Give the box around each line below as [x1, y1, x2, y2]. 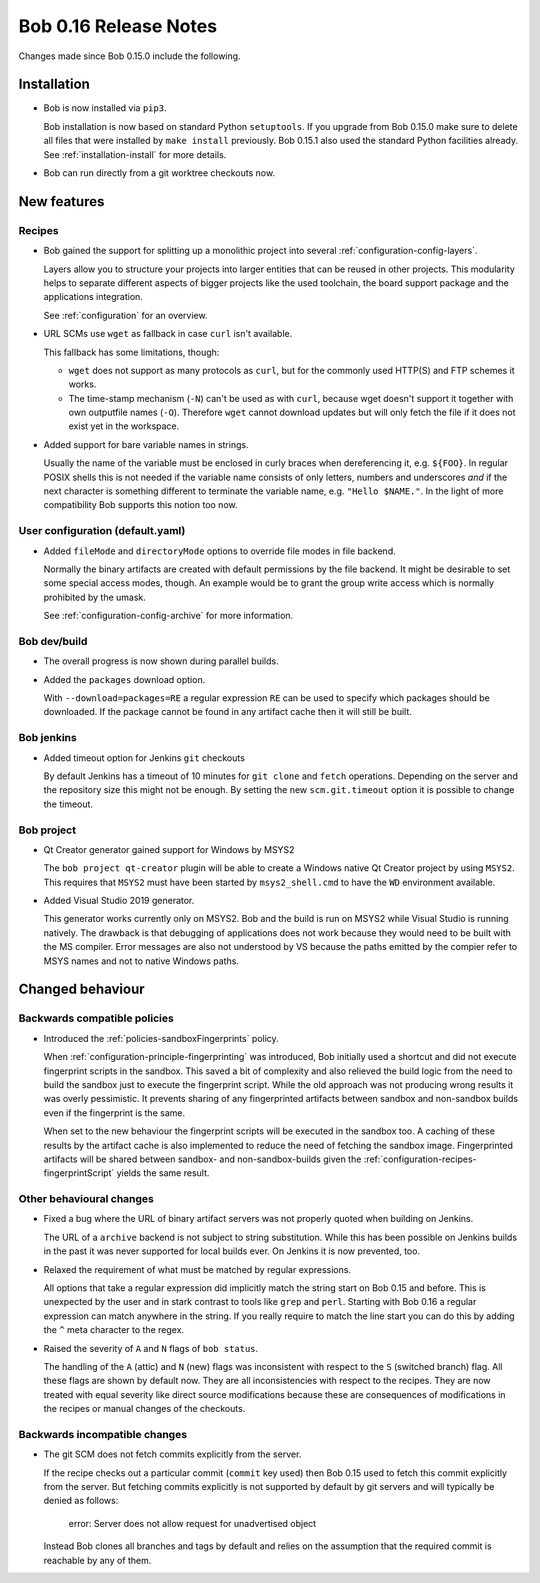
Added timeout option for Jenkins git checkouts [43, 751, 245, 764]
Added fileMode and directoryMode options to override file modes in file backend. [43, 545, 396, 557]
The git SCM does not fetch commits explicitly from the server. [43, 1448, 302, 1460]
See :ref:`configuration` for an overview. [43, 309, 208, 321]
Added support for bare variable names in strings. [43, 438, 249, 450]
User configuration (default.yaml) [18, 524, 186, 538]
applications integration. [43, 291, 144, 303]
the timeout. [43, 798, 94, 810]
